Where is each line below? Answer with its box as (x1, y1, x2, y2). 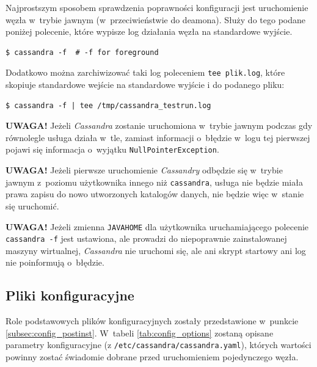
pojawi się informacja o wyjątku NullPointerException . (5, 143, 219, 156)
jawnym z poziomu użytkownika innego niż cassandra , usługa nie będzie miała (5, 175, 303, 188)
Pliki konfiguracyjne (5, 286, 134, 305)
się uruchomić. (5, 199, 59, 212)
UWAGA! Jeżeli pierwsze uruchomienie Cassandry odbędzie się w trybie (5, 164, 283, 176)
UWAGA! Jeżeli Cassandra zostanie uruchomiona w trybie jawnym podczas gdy (5, 119, 313, 132)
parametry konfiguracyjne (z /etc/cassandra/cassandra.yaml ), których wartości (5, 338, 312, 351)
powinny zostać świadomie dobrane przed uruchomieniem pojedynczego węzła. (5, 351, 299, 363)
